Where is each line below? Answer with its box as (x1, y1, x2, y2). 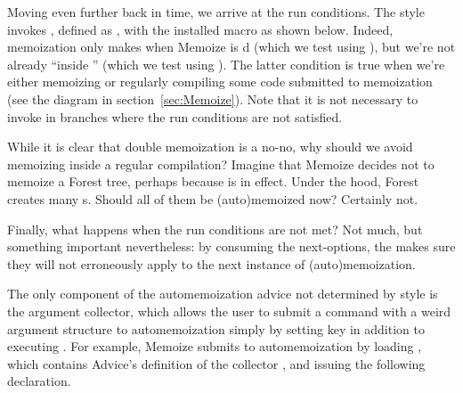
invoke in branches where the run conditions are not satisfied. (7, 107, 343, 126)
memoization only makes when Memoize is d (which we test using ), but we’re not (7, 37, 456, 56)
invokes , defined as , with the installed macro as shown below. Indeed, (7, 20, 394, 38)
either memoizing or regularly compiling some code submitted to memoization (7, 72, 433, 91)
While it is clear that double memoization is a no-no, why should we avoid (7, 137, 413, 156)
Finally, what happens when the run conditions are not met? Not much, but (7, 219, 423, 238)
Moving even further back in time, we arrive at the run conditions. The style (7, 3, 425, 20)
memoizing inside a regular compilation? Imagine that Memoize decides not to (7, 154, 435, 173)
